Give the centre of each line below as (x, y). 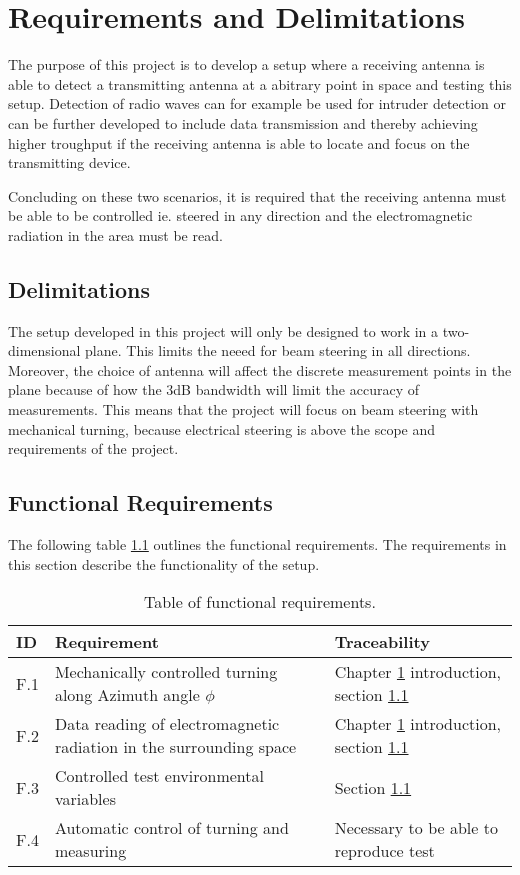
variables (85, 799)
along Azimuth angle (127, 695)
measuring (90, 851)
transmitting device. (69, 162)
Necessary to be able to (416, 828)
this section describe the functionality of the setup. (164, 563)
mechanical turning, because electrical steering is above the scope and (221, 428)
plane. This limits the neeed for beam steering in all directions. (278, 350)
